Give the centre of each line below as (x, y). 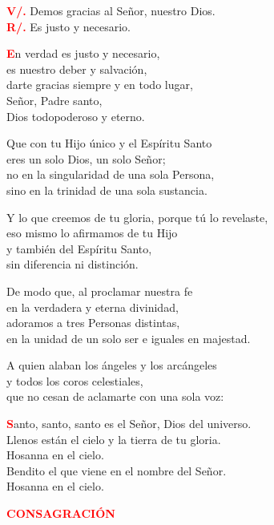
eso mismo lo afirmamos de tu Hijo (92, 233)
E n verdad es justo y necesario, (83, 53)
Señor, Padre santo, (54, 100)
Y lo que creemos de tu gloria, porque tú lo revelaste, (137, 217)
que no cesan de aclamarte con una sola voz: (115, 396)
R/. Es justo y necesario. (68, 26)
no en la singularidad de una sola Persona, (111, 174)
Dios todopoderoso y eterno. (76, 116)
